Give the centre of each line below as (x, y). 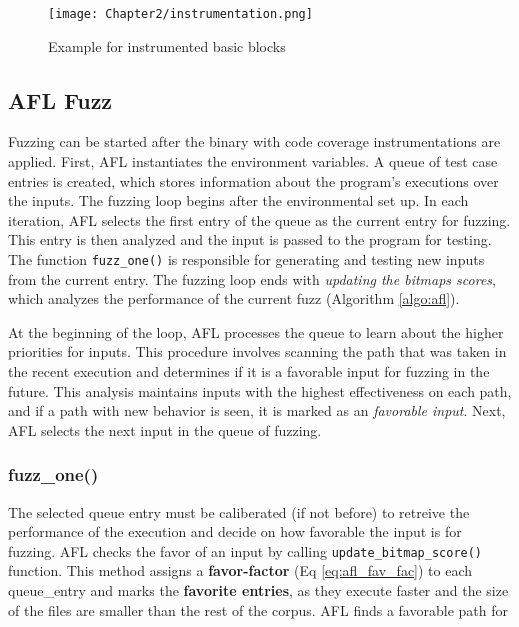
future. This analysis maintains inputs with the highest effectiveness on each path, (260, 390)
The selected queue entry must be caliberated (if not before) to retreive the (239, 511)
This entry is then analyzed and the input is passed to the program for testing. (250, 239)
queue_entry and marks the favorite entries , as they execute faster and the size (258, 590)
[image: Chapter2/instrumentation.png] (180, 14)
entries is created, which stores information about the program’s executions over (253, 180)
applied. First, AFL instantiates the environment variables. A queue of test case (253, 161)
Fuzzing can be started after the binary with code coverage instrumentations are (254, 141)
